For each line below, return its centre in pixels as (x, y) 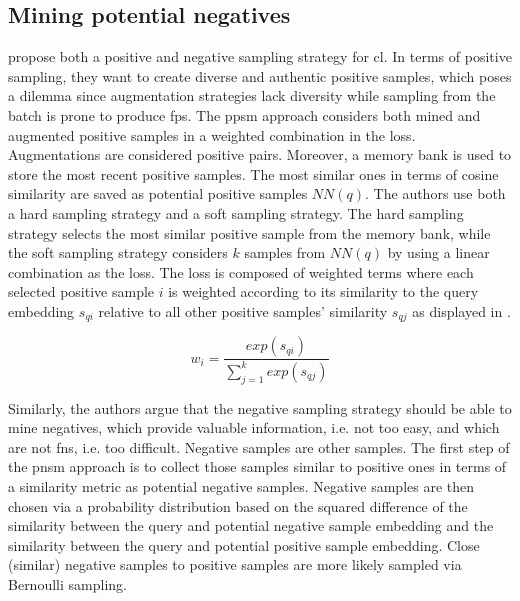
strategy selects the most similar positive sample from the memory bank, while (249, 232)
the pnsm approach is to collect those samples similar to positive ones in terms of (257, 466)
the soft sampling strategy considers (118, 252)
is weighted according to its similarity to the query (323, 291)
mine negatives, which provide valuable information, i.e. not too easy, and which (254, 427)
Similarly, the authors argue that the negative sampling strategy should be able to (260, 407)
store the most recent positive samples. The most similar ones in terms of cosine (253, 173)
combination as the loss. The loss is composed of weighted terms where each (241, 271)
